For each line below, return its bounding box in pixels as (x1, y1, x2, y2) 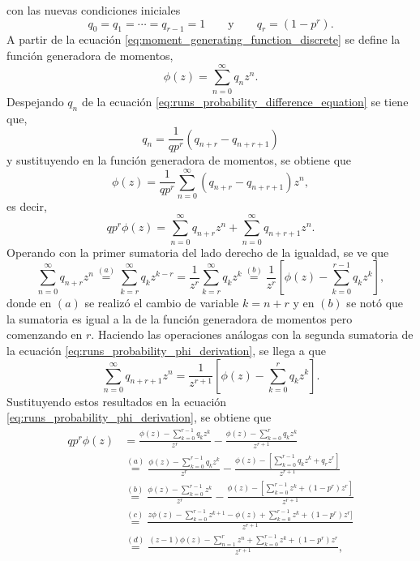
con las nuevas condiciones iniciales (6, 2, 181, 18)
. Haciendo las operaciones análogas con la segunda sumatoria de (91, 326, 414, 343)
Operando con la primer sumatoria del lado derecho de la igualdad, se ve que (6, 243, 389, 260)
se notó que (346, 294, 404, 311)
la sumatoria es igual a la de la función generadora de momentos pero (6, 310, 353, 327)
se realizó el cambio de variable (84, 294, 239, 311)
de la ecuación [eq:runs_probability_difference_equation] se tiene (81, 92, 409, 109)
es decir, (6, 197, 47, 214)
